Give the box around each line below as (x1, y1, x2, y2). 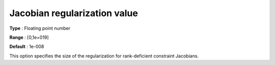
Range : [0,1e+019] (9, 34, 49, 40)
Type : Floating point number (9, 25, 71, 31)
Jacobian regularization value (9, 8, 139, 19)
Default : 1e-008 (9, 43, 44, 50)
